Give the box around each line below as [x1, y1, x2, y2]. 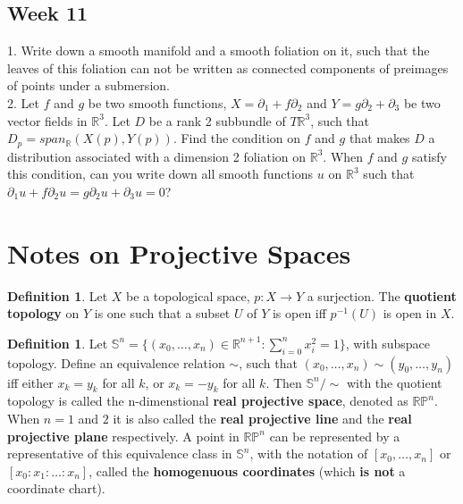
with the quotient [346, 373, 442, 391]
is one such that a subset [94, 304, 231, 323]
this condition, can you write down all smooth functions [7, 164, 314, 183]
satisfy [411, 147, 447, 165]
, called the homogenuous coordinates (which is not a [88, 461, 406, 480]
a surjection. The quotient [307, 286, 457, 305]
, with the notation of [249, 444, 368, 463]
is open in [383, 304, 437, 323]
